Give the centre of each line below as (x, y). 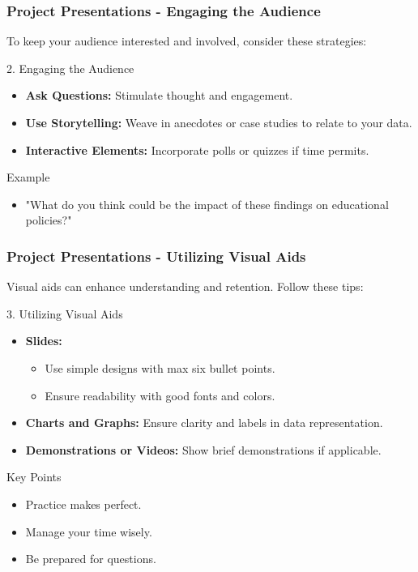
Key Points (34, 477)
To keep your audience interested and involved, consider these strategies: (187, 41)
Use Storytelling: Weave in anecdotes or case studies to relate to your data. (219, 122)
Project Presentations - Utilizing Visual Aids (156, 256)
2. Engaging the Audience (70, 68)
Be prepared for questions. (91, 559)
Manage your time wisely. (89, 531)
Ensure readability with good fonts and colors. (160, 395)
